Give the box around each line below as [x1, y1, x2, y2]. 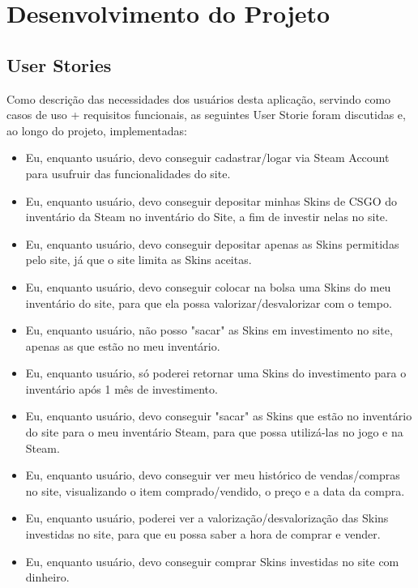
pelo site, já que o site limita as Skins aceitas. [25, 251, 252, 268]
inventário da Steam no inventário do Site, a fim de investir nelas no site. [25, 208, 388, 225]
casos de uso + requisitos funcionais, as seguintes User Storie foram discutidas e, [6, 106, 406, 123]
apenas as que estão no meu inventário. [25, 337, 220, 354]
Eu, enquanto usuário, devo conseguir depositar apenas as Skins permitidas [25, 235, 399, 252]
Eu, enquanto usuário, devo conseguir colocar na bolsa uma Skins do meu [25, 278, 391, 295]
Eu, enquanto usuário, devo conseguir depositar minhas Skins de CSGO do [25, 192, 397, 209]
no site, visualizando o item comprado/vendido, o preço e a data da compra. [25, 482, 405, 499]
